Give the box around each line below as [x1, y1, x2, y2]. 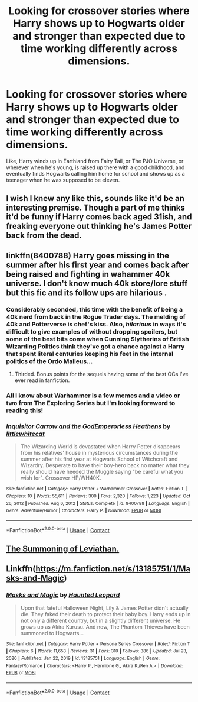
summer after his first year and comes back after [6, 260, 190, 270]
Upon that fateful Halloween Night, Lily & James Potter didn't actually [20, 604, 189, 612]
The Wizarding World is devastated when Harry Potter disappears [20, 443, 181, 450]
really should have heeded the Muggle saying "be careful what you [20, 468, 184, 475]
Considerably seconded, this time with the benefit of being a [6, 305, 183, 313]
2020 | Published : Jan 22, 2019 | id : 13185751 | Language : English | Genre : [6, 655, 160, 661]
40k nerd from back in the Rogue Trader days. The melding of [6, 312, 186, 321]
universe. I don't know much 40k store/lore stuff [6, 278, 188, 288]
